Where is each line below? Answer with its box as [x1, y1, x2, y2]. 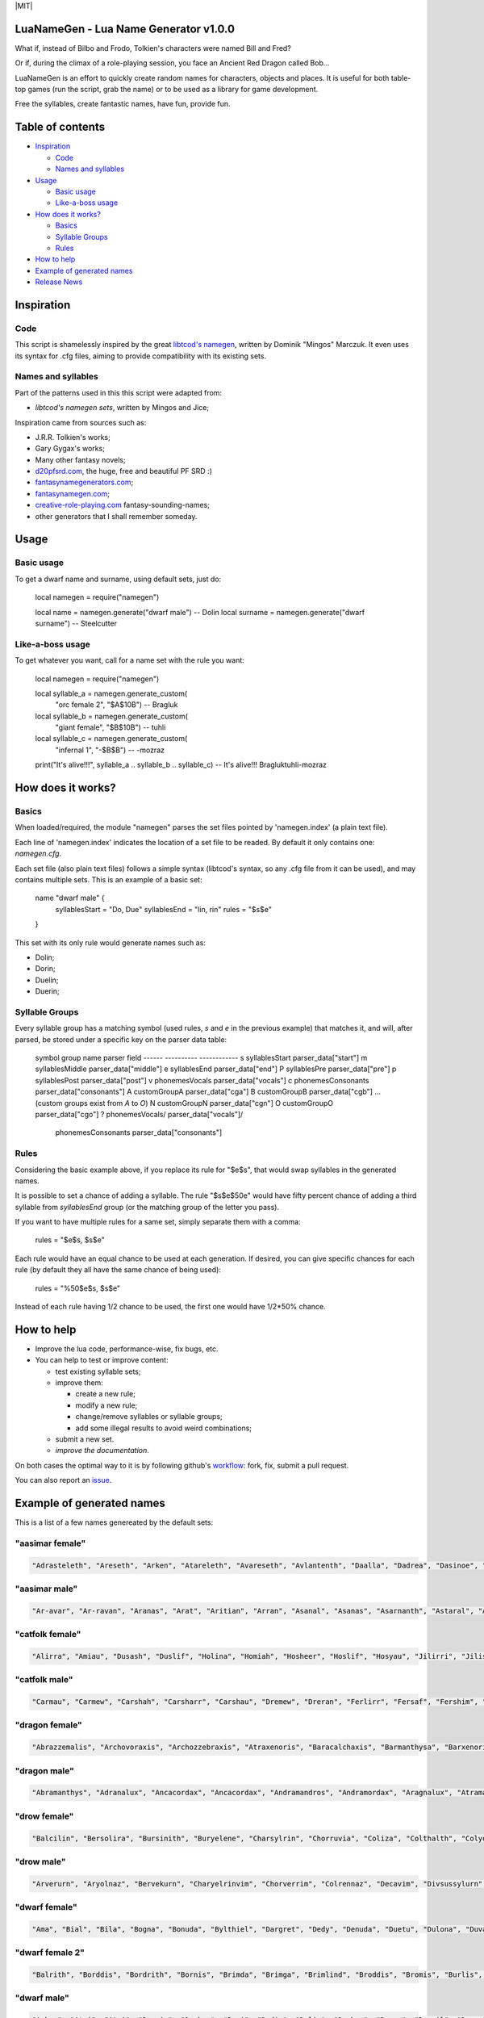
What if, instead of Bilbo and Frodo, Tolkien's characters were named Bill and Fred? [15, 43, 292, 52]
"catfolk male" [15, 1674, 73, 1685]
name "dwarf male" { [35, 893, 105, 903]
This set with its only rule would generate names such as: [15, 937, 206, 948]
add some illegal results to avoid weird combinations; [75, 1423, 252, 1433]
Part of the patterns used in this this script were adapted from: [15, 387, 222, 397]
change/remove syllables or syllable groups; [75, 1412, 223, 1421]
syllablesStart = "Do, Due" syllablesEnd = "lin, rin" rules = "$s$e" [55, 904, 272, 914]
